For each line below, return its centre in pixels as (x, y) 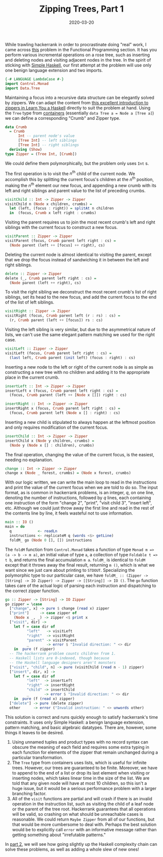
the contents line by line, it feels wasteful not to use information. (69, 513)
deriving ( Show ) (26, 149)
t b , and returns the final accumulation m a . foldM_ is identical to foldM (75, 560)
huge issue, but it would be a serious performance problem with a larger (84, 788)
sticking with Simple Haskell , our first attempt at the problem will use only (78, 65)
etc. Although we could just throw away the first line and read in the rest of (80, 508)
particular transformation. (38, 757)
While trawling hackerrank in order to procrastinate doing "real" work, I (76, 44)
